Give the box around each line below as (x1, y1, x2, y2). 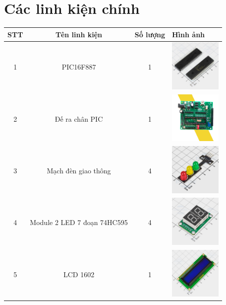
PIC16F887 (61, 62, 96, 72)
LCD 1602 (63, 269, 95, 279)
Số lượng (134, 29, 165, 39)
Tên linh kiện (56, 29, 103, 39)
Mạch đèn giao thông (47, 165, 111, 175)
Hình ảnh (172, 29, 205, 39)
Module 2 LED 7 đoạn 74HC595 (30, 217, 128, 228)
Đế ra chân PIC (55, 113, 103, 124)
